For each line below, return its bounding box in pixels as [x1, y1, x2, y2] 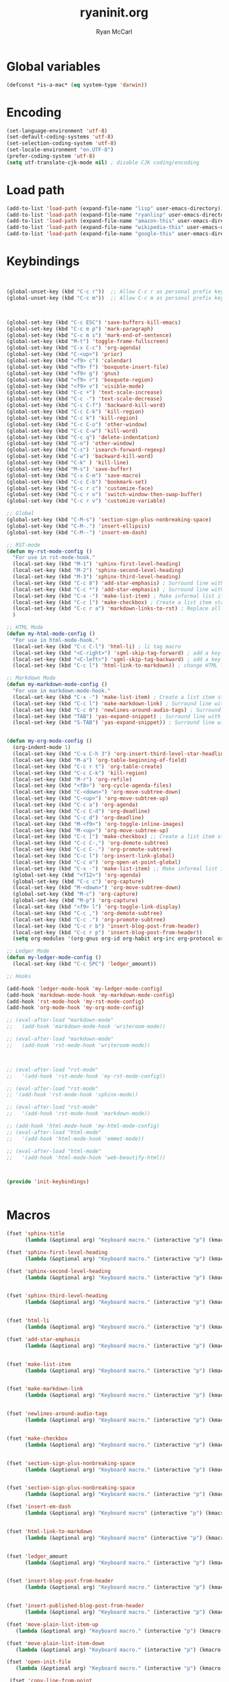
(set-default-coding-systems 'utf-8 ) [6, 134, 114, 141]
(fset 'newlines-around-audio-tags [6, 1410, 108, 1417]
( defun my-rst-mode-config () [6, 547, 93, 555]
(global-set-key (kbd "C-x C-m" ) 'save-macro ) [6, 472, 142, 479]
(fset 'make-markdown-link [6, 1386, 83, 1393]
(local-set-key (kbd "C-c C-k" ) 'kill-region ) [12, 770, 148, 777]
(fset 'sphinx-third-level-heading [6, 1292, 108, 1299]
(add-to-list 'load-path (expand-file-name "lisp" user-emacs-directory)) [6, 204, 224, 212]
